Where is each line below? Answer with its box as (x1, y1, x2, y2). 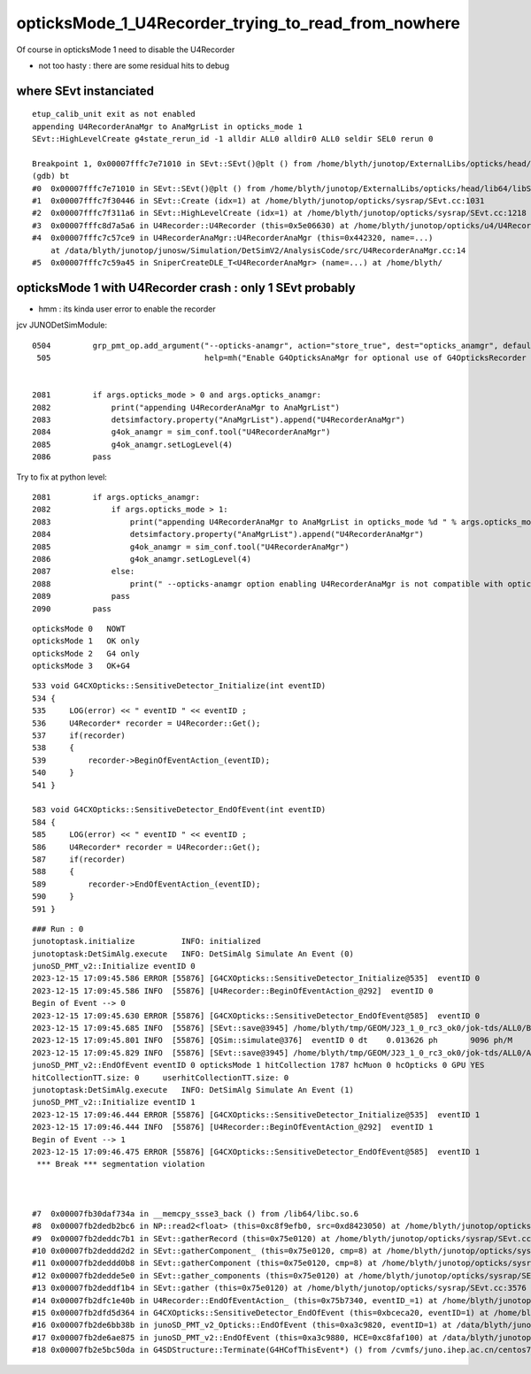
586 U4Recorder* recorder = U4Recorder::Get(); (32, 841, 261, 852)
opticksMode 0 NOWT (32, 624, 126, 633)
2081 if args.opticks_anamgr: (32, 492, 201, 503)
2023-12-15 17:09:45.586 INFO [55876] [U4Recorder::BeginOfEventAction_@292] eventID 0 (32, 986, 434, 995)
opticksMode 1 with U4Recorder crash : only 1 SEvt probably (16, 280, 356, 296)
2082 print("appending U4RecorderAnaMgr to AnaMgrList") (32, 403, 341, 412)
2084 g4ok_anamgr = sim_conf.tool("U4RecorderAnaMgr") (32, 427, 331, 437)
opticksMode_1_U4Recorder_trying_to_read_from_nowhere (16, 13, 460, 33)
